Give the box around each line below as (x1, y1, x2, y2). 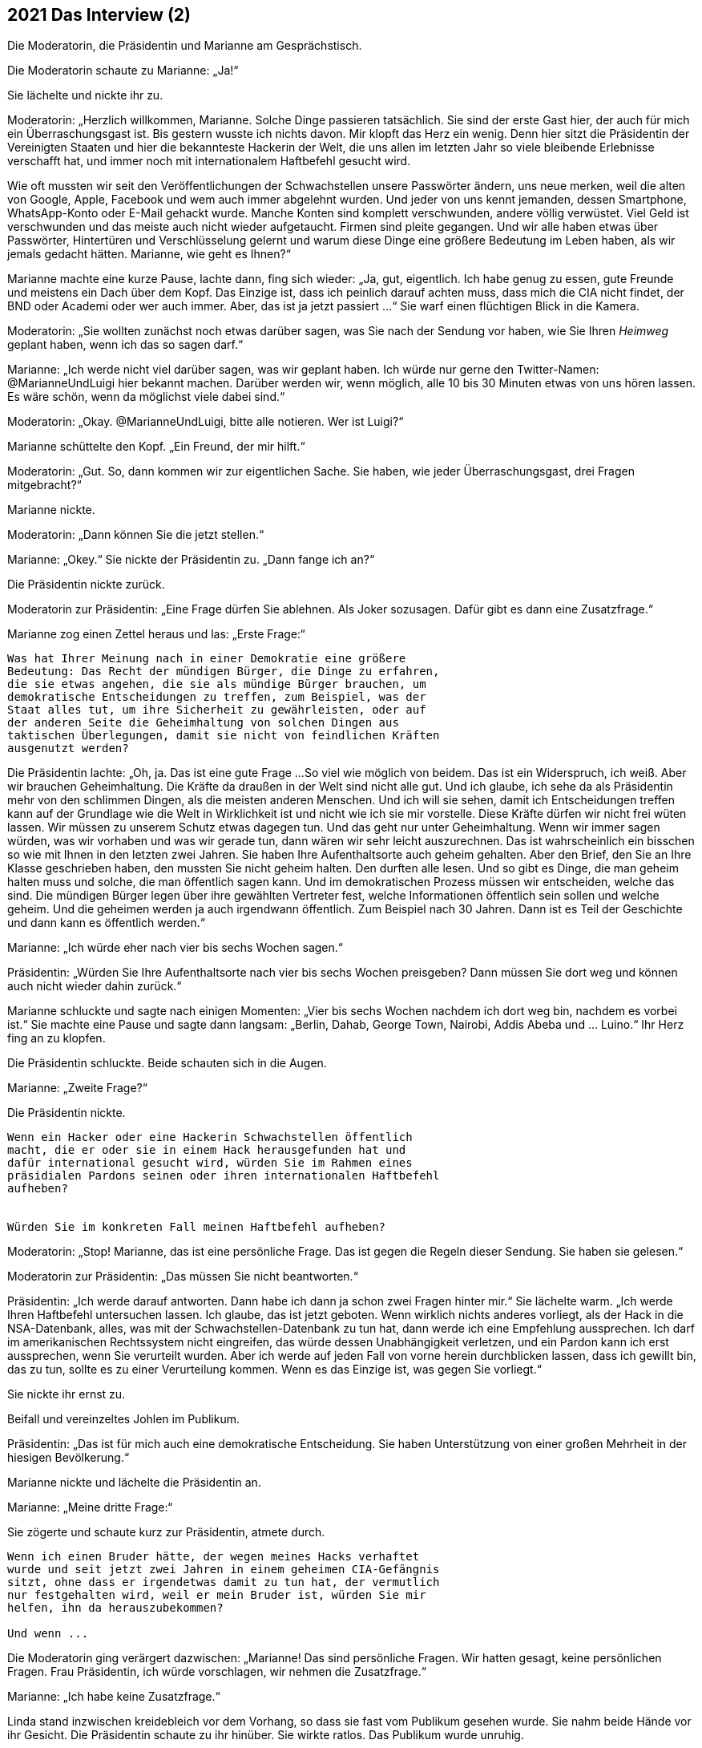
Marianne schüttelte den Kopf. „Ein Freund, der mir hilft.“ (7, 439, 305, 454)
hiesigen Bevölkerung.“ (7, 1451, 130, 1465)
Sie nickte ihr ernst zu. (7, 1387, 126, 1402)
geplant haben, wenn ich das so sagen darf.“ (7, 338, 244, 352)
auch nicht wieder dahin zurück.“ (7, 979, 182, 993)
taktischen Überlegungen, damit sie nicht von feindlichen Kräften (7, 729, 440, 742)
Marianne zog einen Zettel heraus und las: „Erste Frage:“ (7, 627, 305, 641)
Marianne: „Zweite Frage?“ (7, 1081, 147, 1095)
